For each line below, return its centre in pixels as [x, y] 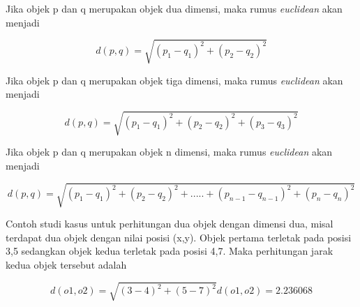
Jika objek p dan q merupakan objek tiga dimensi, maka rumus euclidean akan [174, 80]
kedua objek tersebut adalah [66, 264]
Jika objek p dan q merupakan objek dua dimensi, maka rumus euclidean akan [174, 8]
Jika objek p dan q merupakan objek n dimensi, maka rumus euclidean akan [169, 152]
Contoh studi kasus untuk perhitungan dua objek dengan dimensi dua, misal [170, 224]
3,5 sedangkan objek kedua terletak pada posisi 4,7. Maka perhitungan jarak [170, 251]
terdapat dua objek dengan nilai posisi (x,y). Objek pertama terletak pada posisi [179, 237]
